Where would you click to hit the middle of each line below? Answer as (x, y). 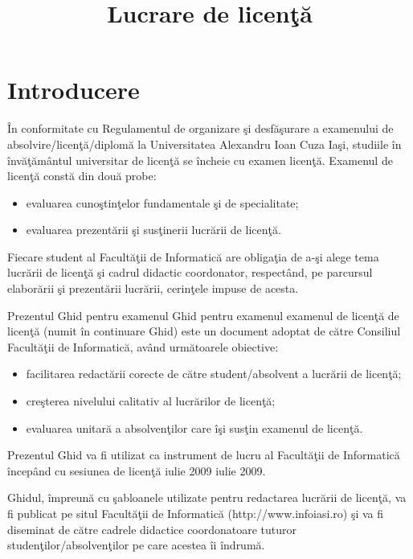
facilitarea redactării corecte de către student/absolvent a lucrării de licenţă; (214, 374)
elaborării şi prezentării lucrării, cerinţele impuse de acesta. (153, 288)
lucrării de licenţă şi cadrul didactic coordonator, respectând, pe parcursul (190, 272)
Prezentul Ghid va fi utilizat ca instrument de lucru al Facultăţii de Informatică (204, 455)
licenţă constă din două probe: (82, 176)
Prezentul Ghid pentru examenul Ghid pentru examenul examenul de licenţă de (203, 315)
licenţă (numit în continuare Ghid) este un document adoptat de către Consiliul (204, 331)
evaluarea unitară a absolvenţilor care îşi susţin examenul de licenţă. (194, 427)
